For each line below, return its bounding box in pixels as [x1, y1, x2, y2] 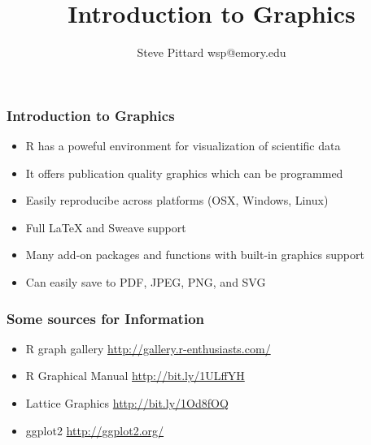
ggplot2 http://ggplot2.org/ [25, 421, 164, 439]
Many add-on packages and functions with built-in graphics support [25, 246, 364, 263]
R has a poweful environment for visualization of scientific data [25, 137, 341, 154]
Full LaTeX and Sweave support [25, 218, 186, 235]
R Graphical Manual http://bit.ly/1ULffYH [25, 367, 245, 384]
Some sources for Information [7, 308, 205, 328]
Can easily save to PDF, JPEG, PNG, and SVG [25, 273, 266, 290]
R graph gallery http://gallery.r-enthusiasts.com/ [25, 339, 271, 356]
